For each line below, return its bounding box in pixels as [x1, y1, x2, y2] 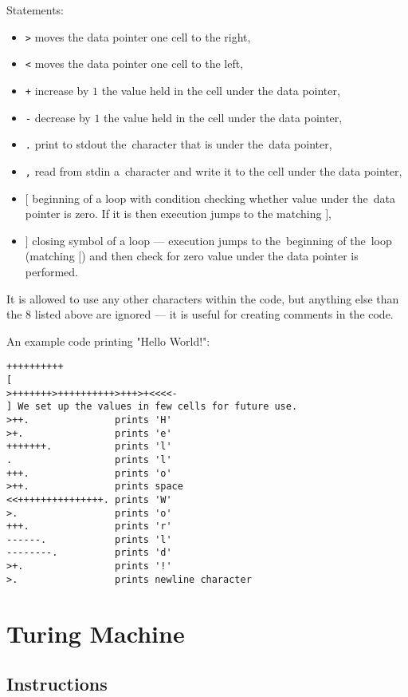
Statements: [6, 2, 65, 18]
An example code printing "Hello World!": [6, 332, 210, 349]
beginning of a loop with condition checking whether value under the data [32, 189, 395, 206]
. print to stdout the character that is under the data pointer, [25, 136, 332, 152]
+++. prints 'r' [6, 521, 172, 533]
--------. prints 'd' [6, 547, 172, 559]
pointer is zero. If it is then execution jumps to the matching [25, 205, 322, 222]
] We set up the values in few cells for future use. [6, 401, 298, 413]
